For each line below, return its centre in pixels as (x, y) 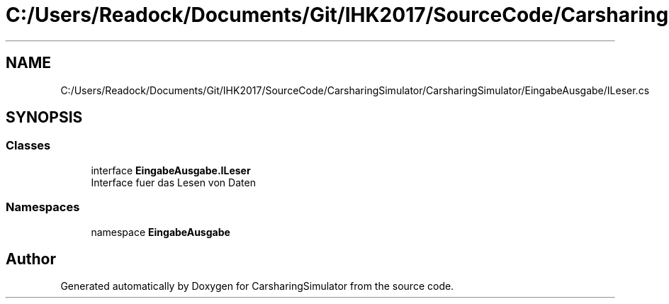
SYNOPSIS (44, 118)
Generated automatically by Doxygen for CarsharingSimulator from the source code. (257, 286)
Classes (28, 146)
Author (31, 259)
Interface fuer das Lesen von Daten (173, 182)
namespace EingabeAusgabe (161, 232)
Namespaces (43, 207)
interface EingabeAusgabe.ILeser (171, 170)
